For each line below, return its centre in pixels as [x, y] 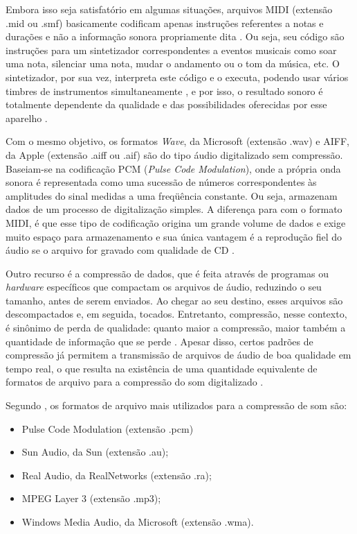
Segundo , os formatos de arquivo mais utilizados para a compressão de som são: [176, 405]
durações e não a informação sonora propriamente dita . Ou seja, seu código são [175, 36]
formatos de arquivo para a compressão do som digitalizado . [135, 382]
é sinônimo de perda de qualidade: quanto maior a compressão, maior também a [176, 328]
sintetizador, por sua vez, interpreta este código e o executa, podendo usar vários [177, 77]
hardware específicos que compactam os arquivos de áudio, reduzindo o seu [164, 287]
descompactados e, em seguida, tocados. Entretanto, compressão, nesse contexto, [176, 314]
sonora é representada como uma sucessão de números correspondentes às [161, 182]
